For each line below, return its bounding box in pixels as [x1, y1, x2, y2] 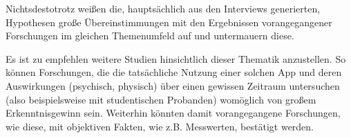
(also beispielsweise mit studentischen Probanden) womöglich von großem [6, 92, 316, 106]
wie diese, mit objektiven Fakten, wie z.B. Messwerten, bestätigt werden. [6, 119, 314, 133]
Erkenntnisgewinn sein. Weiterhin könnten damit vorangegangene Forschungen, [6, 106, 341, 120]
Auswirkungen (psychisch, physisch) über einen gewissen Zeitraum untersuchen [6, 78, 340, 92]
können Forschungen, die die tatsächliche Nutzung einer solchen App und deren [6, 65, 342, 79]
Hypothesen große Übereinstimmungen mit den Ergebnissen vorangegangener [6, 14, 332, 29]
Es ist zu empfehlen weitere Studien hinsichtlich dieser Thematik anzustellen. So [6, 51, 346, 66]
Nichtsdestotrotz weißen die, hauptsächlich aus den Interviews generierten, [6, 1, 321, 15]
